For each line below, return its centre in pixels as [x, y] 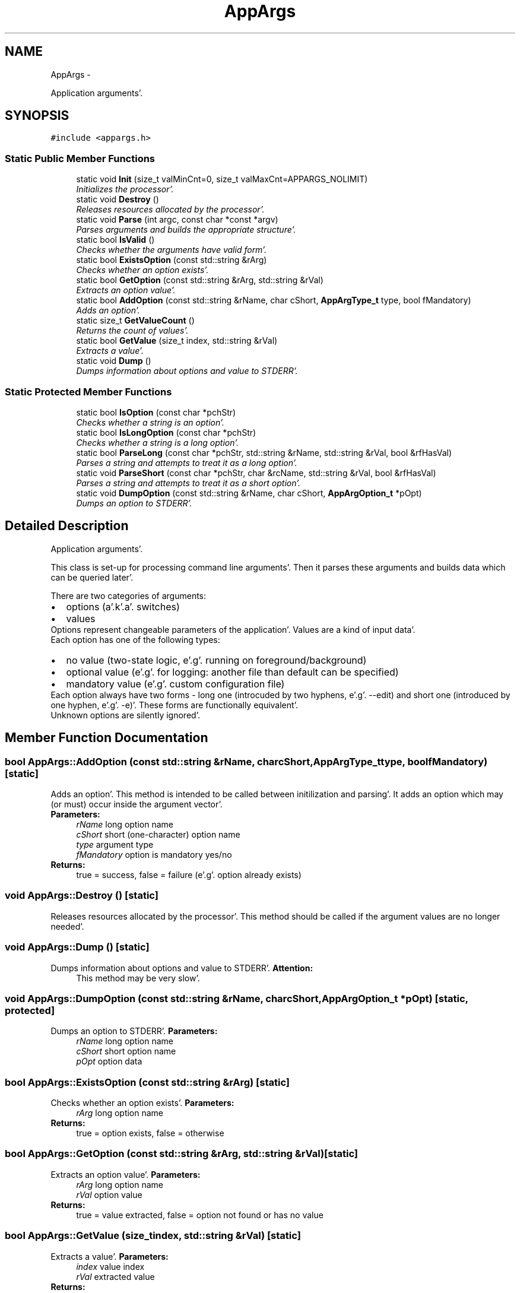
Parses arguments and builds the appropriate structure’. [186, 230]
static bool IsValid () [115, 240]
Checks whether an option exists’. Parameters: [142, 1103]
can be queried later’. [92, 577]
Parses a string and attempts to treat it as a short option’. [188, 483]
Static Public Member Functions [80, 158]
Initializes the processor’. [125, 189]
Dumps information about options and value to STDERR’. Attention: [182, 968]
